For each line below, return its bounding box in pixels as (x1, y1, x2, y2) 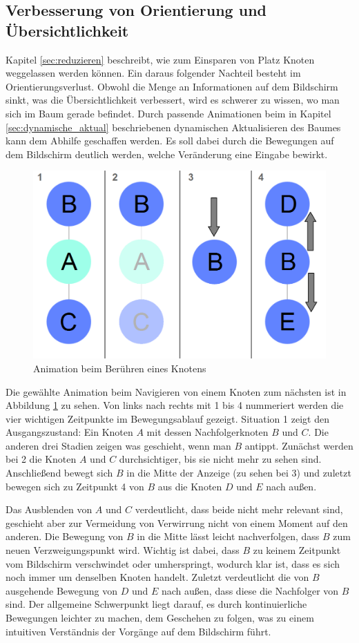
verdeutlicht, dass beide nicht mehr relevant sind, (135, 502, 343, 517)
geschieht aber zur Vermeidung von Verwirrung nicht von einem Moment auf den (6, 515, 348, 530)
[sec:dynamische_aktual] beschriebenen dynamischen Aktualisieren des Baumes (6, 119, 341, 134)
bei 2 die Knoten (6, 452, 77, 466)
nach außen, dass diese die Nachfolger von (161, 583, 339, 597)
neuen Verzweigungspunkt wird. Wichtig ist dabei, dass (6, 543, 240, 557)
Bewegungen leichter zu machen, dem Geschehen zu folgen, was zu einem (6, 611, 314, 624)
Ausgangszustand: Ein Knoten (6, 425, 133, 439)
